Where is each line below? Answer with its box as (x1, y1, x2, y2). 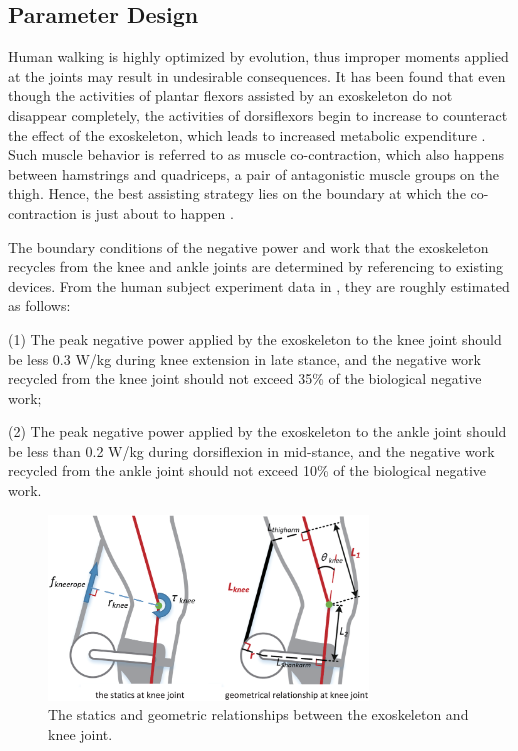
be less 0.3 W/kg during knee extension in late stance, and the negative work (8, 348, 481, 369)
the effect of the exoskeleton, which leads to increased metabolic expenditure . (8, 124, 486, 145)
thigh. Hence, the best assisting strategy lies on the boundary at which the (8, 183, 466, 204)
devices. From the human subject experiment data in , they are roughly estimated (8, 275, 510, 296)
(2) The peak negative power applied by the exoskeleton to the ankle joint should (8, 421, 507, 442)
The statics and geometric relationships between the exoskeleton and (48, 704, 469, 725)
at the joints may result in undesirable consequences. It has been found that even (8, 65, 506, 86)
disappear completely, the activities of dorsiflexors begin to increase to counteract (8, 104, 508, 125)
